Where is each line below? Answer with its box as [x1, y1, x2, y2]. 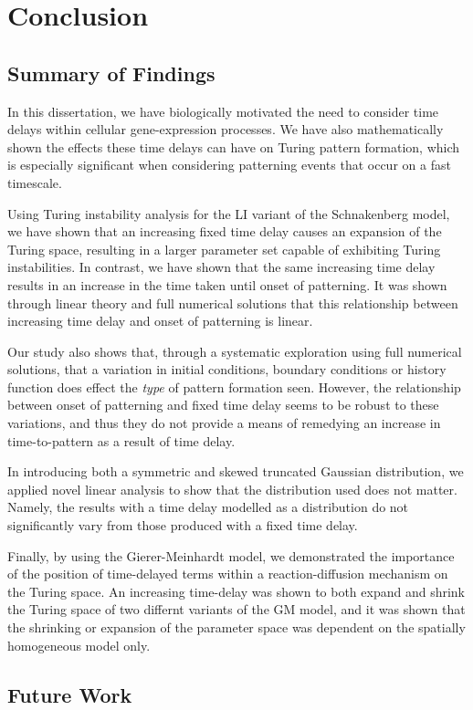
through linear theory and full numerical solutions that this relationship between [7, 293, 458, 312]
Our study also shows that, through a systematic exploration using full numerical [7, 341, 462, 360]
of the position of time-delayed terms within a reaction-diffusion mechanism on [7, 564, 448, 583]
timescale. [7, 172, 62, 192]
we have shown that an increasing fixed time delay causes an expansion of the [7, 222, 442, 241]
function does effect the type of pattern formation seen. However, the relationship [7, 377, 461, 396]
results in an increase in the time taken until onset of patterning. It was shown [7, 275, 447, 294]
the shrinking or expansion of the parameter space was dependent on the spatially [7, 618, 466, 637]
